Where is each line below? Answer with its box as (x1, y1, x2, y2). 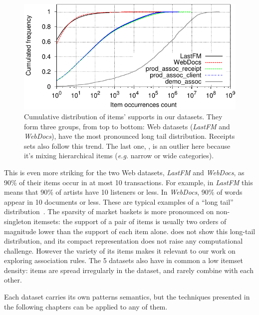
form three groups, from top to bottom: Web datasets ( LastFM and (24, 121, 230, 131)
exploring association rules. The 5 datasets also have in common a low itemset (4, 255, 243, 266)
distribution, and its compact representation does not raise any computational (4, 236, 243, 246)
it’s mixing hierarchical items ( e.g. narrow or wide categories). (24, 150, 214, 161)
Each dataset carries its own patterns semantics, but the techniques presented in (4, 292, 250, 302)
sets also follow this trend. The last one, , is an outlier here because (24, 140, 231, 151)
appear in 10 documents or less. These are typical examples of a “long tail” (4, 196, 234, 207)
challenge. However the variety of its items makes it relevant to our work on (4, 245, 236, 256)
